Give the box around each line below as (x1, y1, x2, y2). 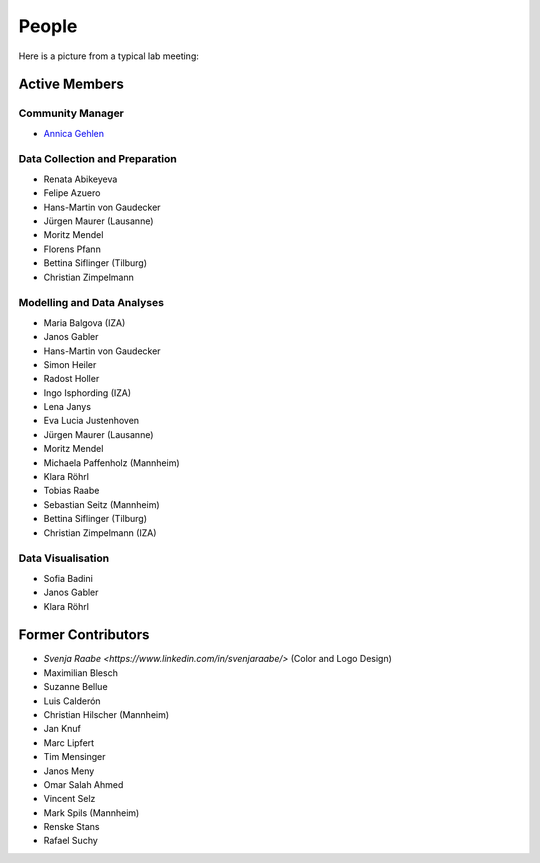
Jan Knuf (43, 723, 82, 735)
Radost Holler (43, 373, 100, 385)
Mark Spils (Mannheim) (43, 806, 140, 819)
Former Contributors (18, 626, 150, 644)
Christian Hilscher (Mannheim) (43, 708, 170, 720)
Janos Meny (43, 765, 95, 777)
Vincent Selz (43, 793, 96, 805)
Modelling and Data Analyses (18, 296, 165, 310)
